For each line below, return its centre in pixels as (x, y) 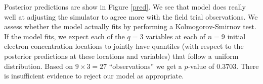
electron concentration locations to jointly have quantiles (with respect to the (124, 46)
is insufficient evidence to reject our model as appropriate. (94, 76)
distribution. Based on (39, 66)
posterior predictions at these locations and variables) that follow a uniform (121, 56)
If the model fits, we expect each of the (64, 36)
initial (236, 36)
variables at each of (176, 36)
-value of (201, 66)
